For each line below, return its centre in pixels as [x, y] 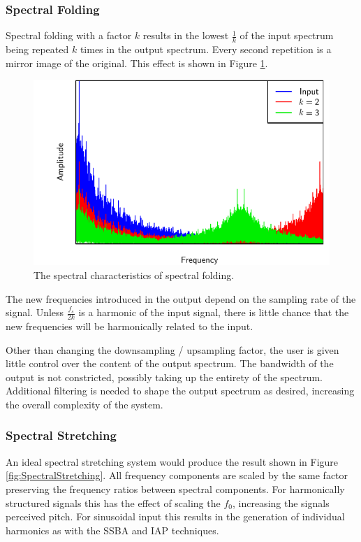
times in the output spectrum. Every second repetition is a [206, 49]
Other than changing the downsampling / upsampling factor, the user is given [172, 349]
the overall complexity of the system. [84, 404]
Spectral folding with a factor [69, 35]
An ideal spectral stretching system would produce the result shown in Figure [172, 461]
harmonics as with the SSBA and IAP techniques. [112, 530]
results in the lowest [186, 35]
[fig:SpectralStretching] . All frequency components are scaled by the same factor [177, 475]
